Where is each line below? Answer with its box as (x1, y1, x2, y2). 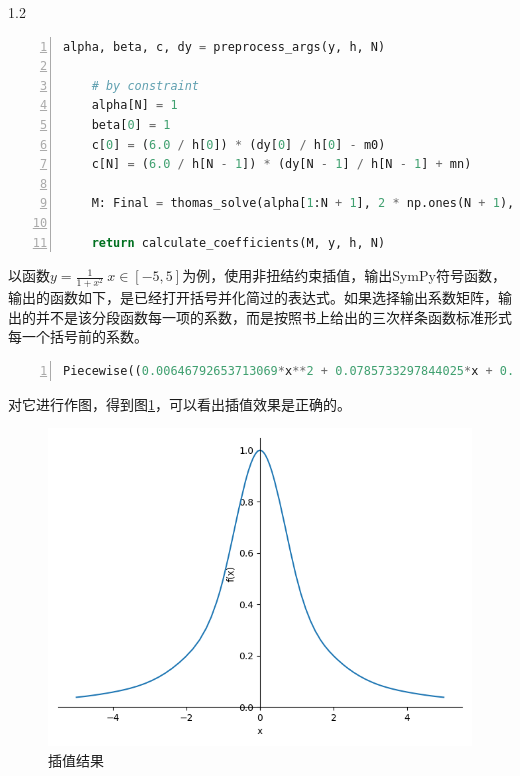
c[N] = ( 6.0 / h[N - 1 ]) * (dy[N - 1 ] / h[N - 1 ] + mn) (91, 157, 472, 172)
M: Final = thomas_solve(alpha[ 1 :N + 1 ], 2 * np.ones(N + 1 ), (91, 196, 515, 211)
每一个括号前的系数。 (8, 326, 148, 347)
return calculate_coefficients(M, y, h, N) (91, 235, 386, 250)
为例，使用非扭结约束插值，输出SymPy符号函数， (182, 265, 506, 286)
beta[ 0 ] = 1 (91, 117, 171, 132)
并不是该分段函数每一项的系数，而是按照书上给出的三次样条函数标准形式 (35, 306, 512, 327)
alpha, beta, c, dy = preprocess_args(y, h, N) (63, 39, 386, 54)
